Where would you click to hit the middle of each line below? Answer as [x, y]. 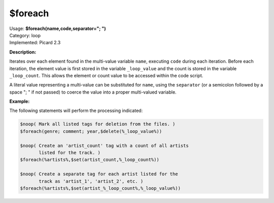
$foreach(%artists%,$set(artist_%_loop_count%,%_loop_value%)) [100, 188]
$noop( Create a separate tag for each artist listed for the [99, 174]
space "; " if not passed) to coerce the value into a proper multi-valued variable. [93, 92]
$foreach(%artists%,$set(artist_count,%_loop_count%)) [90, 160]
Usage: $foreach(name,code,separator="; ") [58, 28]
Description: [23, 52]
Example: [20, 101]
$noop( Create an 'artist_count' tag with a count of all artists [104, 146]
